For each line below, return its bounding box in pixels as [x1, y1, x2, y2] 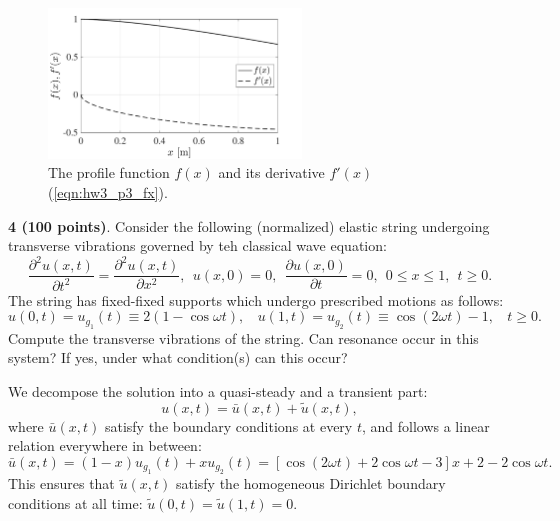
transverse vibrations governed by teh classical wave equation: [8, 235, 387, 256]
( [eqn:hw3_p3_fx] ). [48, 181, 168, 202]
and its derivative [218, 162, 325, 183]
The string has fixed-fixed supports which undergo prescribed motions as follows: [8, 289, 504, 310]
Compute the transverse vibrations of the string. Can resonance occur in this [8, 327, 479, 348]
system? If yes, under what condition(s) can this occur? [8, 347, 348, 368]
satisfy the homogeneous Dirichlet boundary [175, 473, 446, 494]
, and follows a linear [361, 415, 490, 436]
